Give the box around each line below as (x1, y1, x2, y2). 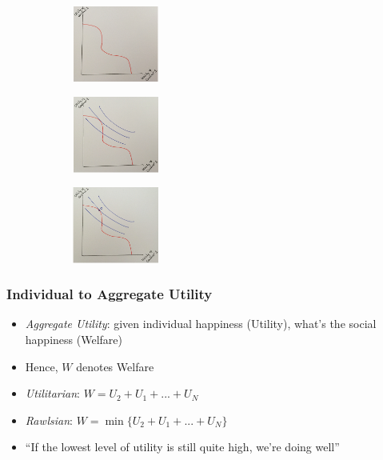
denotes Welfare (76, 358, 154, 374)
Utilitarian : (25, 385, 80, 402)
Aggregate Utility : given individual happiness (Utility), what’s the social (25, 315, 377, 332)
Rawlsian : (25, 411, 73, 428)
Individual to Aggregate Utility (6, 284, 213, 304)
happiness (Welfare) (25, 331, 122, 348)
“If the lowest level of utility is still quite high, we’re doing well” (25, 438, 340, 455)
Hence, (25, 358, 58, 374)
